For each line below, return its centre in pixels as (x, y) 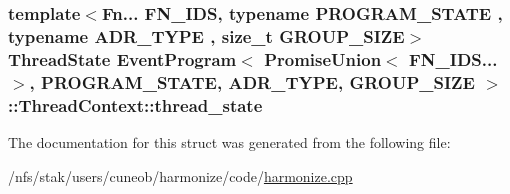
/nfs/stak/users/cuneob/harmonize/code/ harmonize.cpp (180, 175)
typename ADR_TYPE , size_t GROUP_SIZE (206, 35)
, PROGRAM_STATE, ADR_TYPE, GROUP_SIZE (252, 81)
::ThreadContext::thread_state (135, 104)
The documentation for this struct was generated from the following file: (229, 141)
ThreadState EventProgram (122, 58)
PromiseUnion (323, 58)
